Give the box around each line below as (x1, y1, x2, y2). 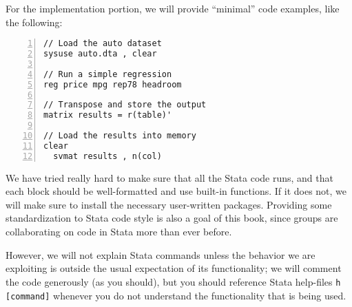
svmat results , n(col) (53, 151, 162, 161)
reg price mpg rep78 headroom (43, 79, 182, 89)
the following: (6, 14, 63, 29)
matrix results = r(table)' (43, 110, 172, 120)
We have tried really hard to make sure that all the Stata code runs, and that (6, 170, 333, 184)
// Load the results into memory (43, 131, 196, 141)
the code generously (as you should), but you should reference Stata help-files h (6, 274, 341, 288)
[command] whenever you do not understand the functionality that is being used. (6, 288, 346, 302)
